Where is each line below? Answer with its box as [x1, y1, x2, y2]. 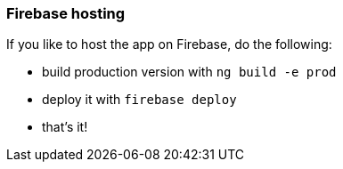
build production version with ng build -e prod [42, 64, 337, 80]
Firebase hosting [6, 4, 126, 22]
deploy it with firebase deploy [42, 92, 237, 108]
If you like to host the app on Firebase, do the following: [6, 36, 332, 52]
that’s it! [42, 119, 88, 135]
